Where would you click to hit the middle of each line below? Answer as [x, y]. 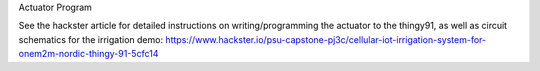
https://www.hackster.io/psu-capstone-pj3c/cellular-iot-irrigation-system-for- [326, 39]
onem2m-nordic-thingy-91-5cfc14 [88, 54]
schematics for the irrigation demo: [91, 39]
